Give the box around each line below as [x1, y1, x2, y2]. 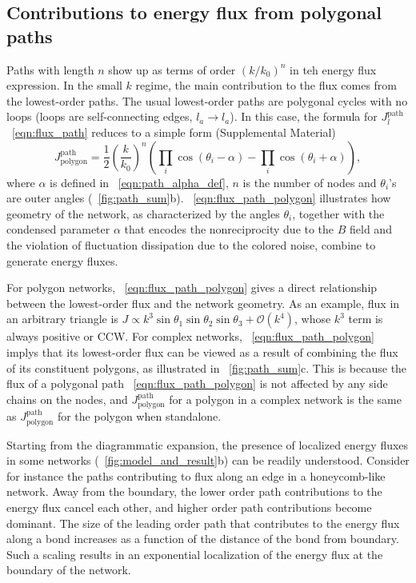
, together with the [292, 205, 385, 222]
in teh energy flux [290, 61, 377, 78]
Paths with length [6, 61, 94, 78]
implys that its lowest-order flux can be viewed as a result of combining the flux [6, 343, 398, 360]
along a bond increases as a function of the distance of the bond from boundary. [6, 530, 399, 547]
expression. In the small [6, 77, 122, 94]
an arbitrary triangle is [6, 310, 118, 327]
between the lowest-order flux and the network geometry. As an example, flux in [6, 294, 400, 311]
